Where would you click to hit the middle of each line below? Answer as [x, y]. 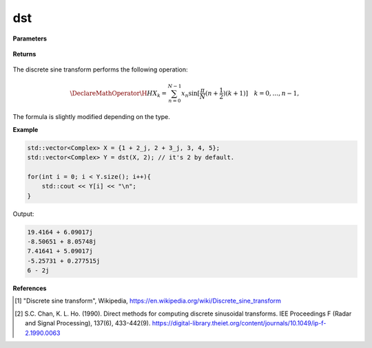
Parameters [30, 39]
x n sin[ [190, 94]
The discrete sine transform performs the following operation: [100, 69]
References [30, 288]
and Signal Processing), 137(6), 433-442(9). [88, 323]
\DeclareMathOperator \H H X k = [118, 94]
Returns [24, 54]
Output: [23, 214]
